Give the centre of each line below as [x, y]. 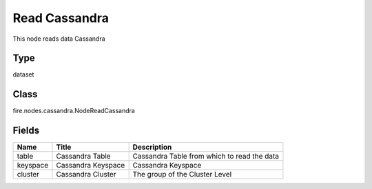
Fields [26, 131]
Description [152, 147]
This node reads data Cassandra [59, 39]
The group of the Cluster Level [182, 175]
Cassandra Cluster [86, 175]
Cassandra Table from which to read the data [206, 157]
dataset [23, 74]
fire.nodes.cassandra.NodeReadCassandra [74, 111]
